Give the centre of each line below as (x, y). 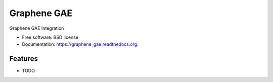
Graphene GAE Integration (37, 28)
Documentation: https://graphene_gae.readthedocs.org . (80, 44)
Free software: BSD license (50, 37)
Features (24, 59)
